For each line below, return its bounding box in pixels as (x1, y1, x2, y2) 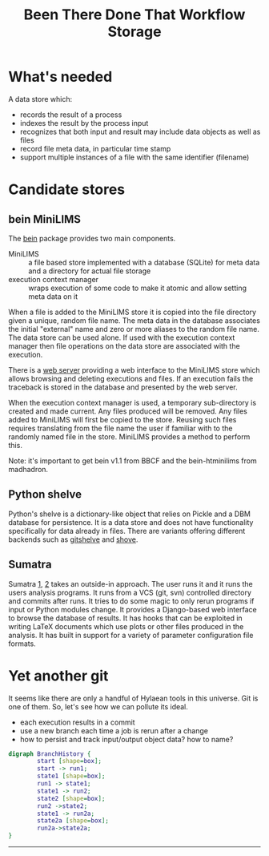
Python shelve (8, 487, 82, 502)
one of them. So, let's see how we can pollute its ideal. (8, 701, 188, 711)
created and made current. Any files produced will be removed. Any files (8, 406, 248, 416)
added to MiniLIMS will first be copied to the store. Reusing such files (8, 414, 237, 424)
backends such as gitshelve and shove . (8, 535, 139, 544)
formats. (8, 639, 36, 648)
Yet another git (8, 667, 109, 684)
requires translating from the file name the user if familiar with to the (8, 423, 233, 433)
